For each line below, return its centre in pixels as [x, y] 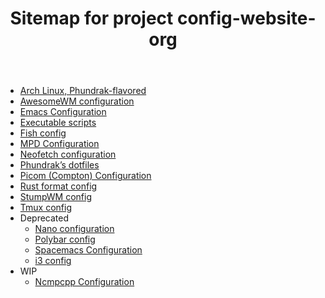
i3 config [53, 261]
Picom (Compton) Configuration [85, 176]
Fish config [43, 133]
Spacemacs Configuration [88, 250]
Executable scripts [58, 123]
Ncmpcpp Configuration [84, 282]
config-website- [246, 18]
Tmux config [45, 208]
